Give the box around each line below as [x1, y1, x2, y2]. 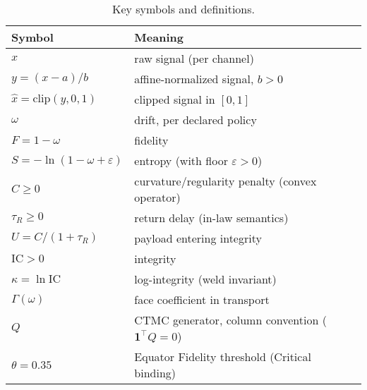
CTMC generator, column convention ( [134, 312, 327, 328]
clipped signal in [134, 91, 215, 107]
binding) [134, 365, 176, 381]
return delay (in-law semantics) [134, 209, 289, 226]
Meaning [134, 29, 183, 45]
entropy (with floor [134, 152, 228, 169]
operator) [134, 189, 181, 205]
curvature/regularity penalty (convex [134, 173, 317, 189]
